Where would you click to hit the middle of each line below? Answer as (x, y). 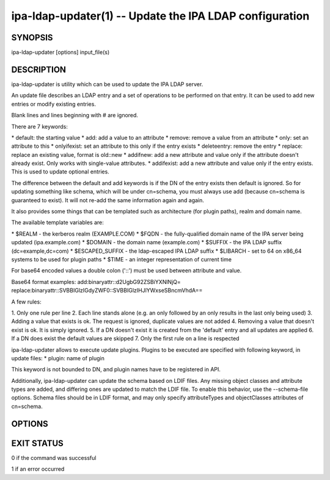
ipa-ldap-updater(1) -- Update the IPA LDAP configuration (160, 16)
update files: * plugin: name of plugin (58, 358)
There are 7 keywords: (40, 126)
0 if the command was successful (54, 457)
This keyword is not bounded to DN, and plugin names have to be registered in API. (116, 369)
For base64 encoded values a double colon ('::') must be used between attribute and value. (127, 271)
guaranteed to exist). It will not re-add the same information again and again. (108, 200)
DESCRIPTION (39, 69)
